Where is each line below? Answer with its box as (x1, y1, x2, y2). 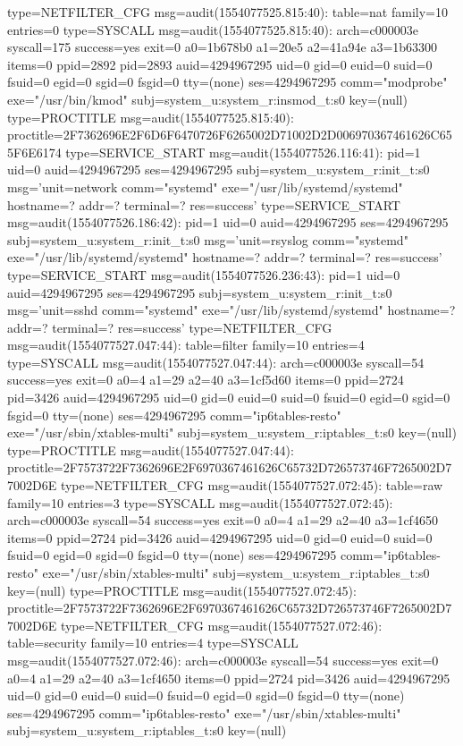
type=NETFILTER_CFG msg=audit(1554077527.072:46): (60, 615, 383, 634)
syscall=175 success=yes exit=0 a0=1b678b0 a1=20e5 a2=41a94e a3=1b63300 (7, 38, 438, 56)
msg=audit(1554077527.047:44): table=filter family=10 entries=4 (7, 335, 365, 354)
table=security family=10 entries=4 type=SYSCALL (7, 633, 299, 652)
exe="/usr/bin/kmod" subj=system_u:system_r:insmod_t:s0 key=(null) (7, 89, 408, 108)
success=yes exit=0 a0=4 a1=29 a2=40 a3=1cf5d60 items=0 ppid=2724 (7, 370, 404, 389)
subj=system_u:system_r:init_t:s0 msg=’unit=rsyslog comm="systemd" (7, 230, 408, 249)
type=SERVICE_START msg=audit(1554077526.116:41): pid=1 (65, 142, 421, 161)
